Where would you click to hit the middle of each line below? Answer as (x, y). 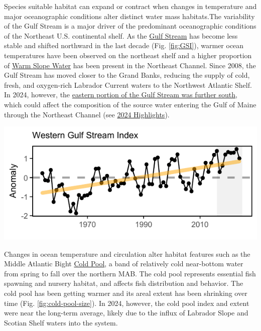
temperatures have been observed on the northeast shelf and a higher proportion (128, 55)
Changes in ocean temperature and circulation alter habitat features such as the (127, 254)
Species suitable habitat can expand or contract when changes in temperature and (130, 6)
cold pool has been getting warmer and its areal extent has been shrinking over (126, 293)
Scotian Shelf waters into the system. (61, 322)
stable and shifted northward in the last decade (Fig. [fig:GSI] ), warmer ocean (124, 45)
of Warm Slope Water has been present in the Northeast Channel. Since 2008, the (130, 65)
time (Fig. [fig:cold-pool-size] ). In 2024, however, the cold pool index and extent (127, 303)
